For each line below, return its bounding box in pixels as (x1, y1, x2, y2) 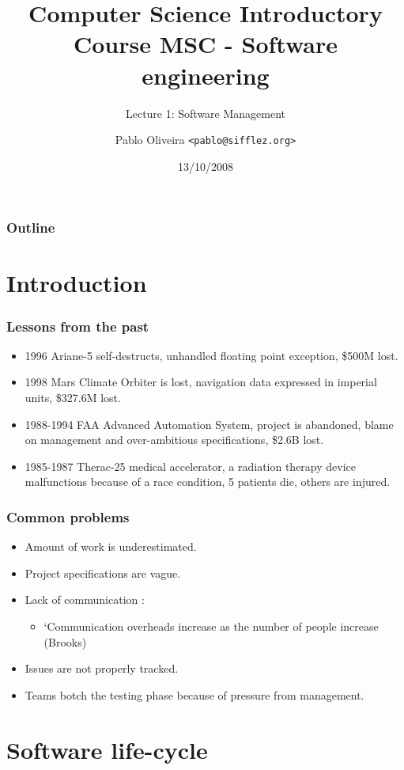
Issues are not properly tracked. (25, 660, 179, 677)
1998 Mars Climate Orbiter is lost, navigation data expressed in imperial (25, 374, 377, 390)
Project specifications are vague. (25, 564, 181, 581)
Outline (6, 218, 55, 237)
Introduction (6, 267, 147, 299)
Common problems (6, 506, 130, 526)
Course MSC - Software (73, 28, 338, 60)
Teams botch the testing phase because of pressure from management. (25, 686, 364, 703)
